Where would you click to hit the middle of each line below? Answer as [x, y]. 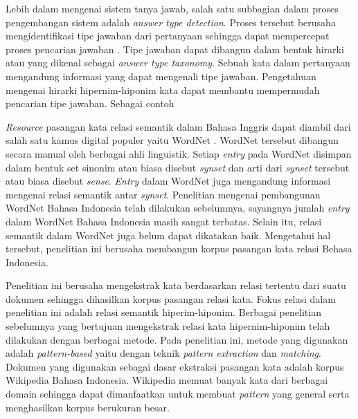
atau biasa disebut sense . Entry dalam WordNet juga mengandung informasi [168, 181]
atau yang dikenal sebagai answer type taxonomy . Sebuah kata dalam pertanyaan [178, 63]
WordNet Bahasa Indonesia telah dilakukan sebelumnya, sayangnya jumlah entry [178, 208]
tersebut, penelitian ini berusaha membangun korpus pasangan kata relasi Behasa [179, 249]
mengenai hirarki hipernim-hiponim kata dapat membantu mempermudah [163, 90]
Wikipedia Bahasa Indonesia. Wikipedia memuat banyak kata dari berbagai [167, 380]
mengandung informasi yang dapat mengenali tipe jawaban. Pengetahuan [161, 76]
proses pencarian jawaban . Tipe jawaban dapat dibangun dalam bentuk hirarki [175, 49]
